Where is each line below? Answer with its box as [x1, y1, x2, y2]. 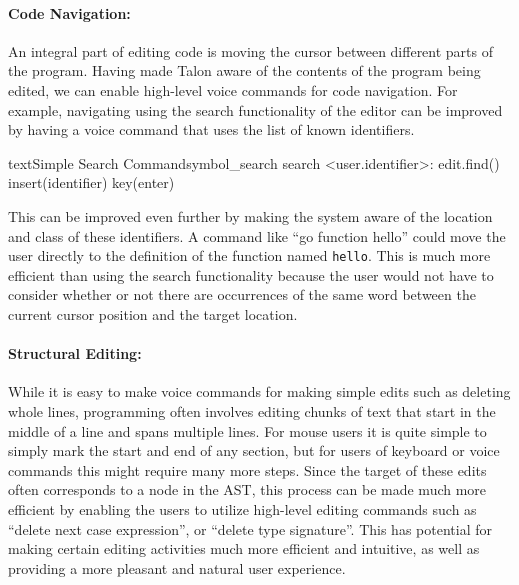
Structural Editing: [8, 343, 142, 364]
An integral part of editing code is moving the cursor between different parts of [8, 40, 494, 61]
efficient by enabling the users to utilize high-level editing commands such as [8, 498, 477, 519]
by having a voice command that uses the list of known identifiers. [8, 119, 415, 140]
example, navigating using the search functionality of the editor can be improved [8, 99, 503, 120]
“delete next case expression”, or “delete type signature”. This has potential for [8, 518, 492, 539]
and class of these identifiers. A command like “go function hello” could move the [8, 225, 506, 246]
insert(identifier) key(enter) [8, 172, 175, 193]
